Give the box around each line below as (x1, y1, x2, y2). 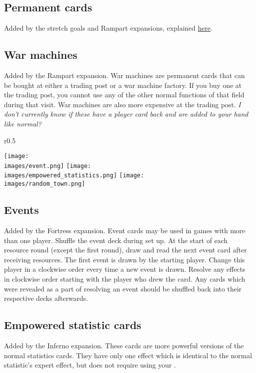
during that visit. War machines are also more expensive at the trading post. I (4, 99, 241, 109)
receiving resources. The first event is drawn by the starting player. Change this (4, 254, 245, 264)
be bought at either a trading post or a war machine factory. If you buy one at (4, 80, 242, 90)
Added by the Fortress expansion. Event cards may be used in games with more (4, 225, 246, 235)
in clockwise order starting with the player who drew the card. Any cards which (4, 273, 245, 284)
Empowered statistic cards (4, 317, 142, 332)
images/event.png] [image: (4, 162, 91, 169)
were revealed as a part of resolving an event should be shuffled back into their (4, 283, 242, 293)
